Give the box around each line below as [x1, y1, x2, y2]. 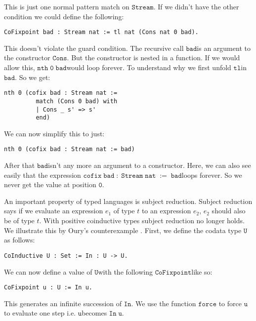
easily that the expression [4, 169, 81, 180]
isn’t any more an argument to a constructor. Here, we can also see [48, 160, 251, 170]
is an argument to [197, 42, 251, 53]
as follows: [4, 235, 35, 245]
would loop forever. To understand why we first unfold [66, 62, 231, 73]
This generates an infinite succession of [4, 298, 122, 308]
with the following [98, 266, 153, 277]
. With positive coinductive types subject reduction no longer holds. [39, 215, 245, 226]
